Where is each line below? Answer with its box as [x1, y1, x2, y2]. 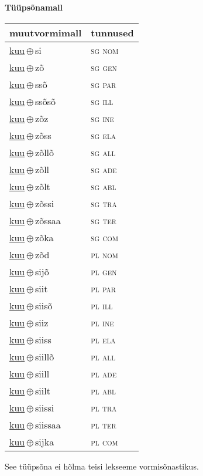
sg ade [91, 162, 117, 176]
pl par [91, 281, 116, 295]
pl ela [91, 332, 116, 346]
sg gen [91, 60, 117, 74]
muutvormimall [9, 25, 82, 39]
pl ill [91, 298, 113, 312]
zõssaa [35, 213, 61, 227]
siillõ [35, 349, 54, 363]
